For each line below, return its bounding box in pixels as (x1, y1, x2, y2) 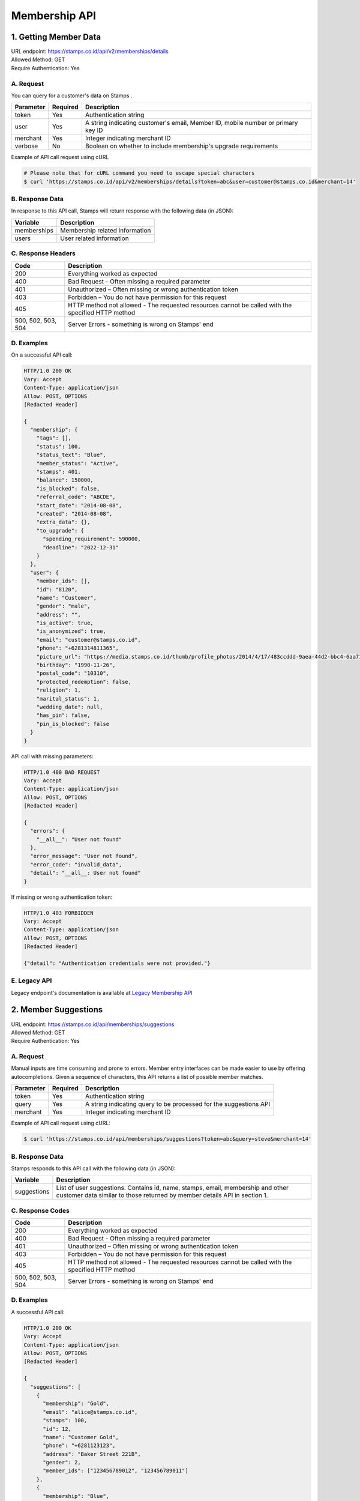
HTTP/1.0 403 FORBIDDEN (23, 910, 94, 916)
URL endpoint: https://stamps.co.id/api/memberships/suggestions (11, 1021, 175, 1028)
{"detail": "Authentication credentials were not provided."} (23, 959, 211, 967)
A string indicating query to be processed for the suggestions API (85, 1100, 271, 1108)
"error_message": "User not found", (30, 853, 138, 860)
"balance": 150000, (36, 477, 94, 483)
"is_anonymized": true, (36, 628, 106, 635)
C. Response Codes (11, 1206, 70, 1215)
